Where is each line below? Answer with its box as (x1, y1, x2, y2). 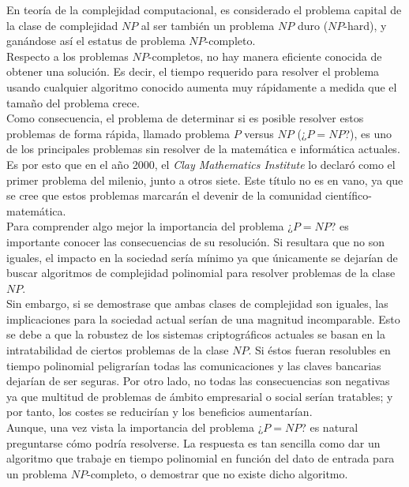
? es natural (301, 419, 358, 436)
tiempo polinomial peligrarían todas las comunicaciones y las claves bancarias (6, 357, 381, 373)
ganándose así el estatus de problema (6, 32, 186, 49)
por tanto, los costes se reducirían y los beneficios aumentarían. (6, 403, 313, 420)
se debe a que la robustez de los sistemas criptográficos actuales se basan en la (6, 326, 385, 343)
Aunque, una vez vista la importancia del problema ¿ (6, 419, 264, 436)
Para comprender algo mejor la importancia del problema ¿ (6, 218, 293, 234)
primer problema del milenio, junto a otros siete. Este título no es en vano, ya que (6, 171, 403, 188)
